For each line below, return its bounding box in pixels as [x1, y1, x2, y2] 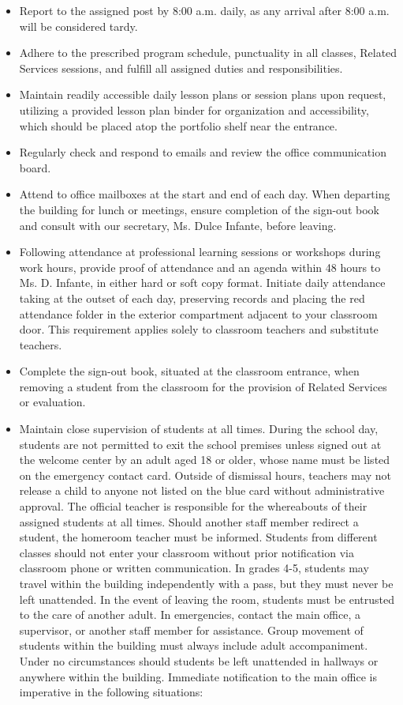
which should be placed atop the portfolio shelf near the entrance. [19, 117, 338, 134]
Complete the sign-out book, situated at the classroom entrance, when [19, 363, 360, 379]
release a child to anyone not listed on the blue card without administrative [19, 482, 385, 499]
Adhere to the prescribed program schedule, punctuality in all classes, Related [19, 44, 397, 61]
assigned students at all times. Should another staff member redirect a [19, 513, 359, 530]
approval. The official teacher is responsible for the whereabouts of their [19, 498, 368, 515]
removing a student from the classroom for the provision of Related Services [19, 378, 387, 394]
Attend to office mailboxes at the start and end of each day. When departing [19, 186, 390, 202]
